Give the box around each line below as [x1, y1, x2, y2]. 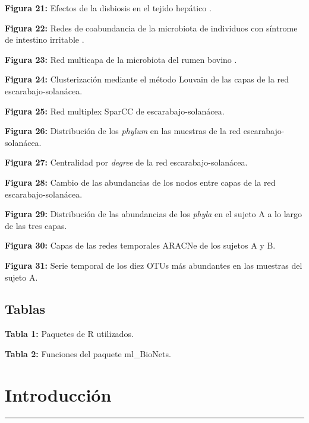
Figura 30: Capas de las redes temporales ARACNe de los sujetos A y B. [5, 239, 276, 252]
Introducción [5, 382, 112, 406]
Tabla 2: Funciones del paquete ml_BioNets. [5, 347, 171, 360]
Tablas [5, 300, 45, 318]
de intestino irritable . [5, 33, 84, 46]
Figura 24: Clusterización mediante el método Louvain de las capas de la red [5, 73, 289, 85]
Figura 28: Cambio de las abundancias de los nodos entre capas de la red [5, 176, 276, 188]
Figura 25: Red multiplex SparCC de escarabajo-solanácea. [5, 104, 225, 117]
